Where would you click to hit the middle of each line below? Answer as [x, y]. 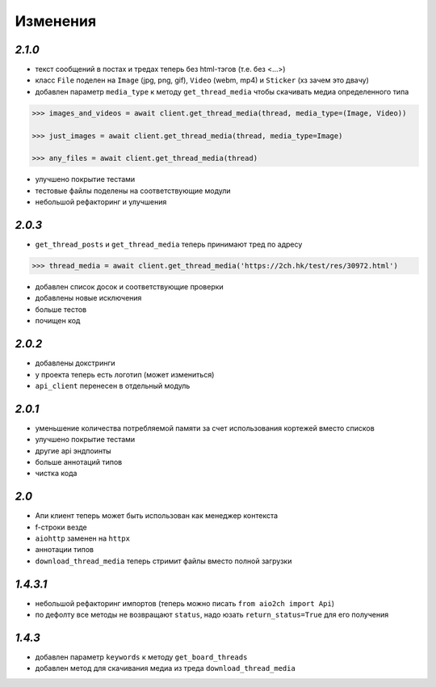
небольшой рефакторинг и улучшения [101, 202]
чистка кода [56, 474]
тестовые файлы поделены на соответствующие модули [133, 191]
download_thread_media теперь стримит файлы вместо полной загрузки [163, 561]
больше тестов [61, 309]
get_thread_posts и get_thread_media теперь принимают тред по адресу [169, 244]
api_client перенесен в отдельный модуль [113, 386]
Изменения [56, 21]
